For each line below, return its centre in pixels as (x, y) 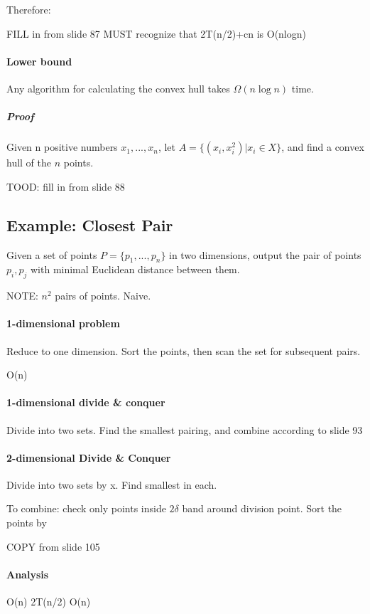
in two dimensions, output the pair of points (265, 254)
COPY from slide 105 (53, 546)
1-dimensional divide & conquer (86, 402)
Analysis (28, 574)
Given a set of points (52, 254)
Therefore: (29, 9)
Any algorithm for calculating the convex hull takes (118, 88)
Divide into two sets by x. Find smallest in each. (112, 484)
